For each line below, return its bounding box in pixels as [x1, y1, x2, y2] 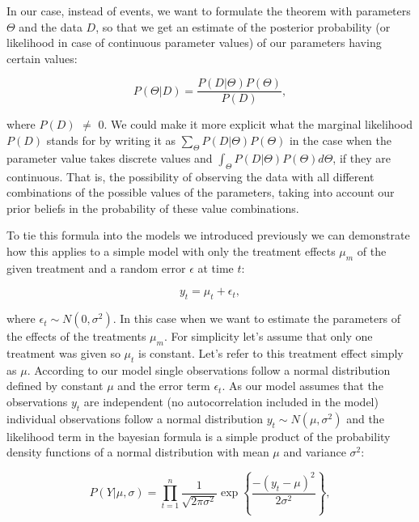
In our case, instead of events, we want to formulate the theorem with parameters [6, 2, 411, 19]
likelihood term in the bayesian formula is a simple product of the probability [6, 427, 391, 444]
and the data [19, 18, 83, 35]
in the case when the [289, 132, 392, 149]
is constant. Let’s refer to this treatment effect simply [138, 344, 404, 361]
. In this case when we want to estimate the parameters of [112, 310, 401, 327]
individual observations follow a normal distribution [6, 410, 263, 427]
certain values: [6, 49, 78, 66]
